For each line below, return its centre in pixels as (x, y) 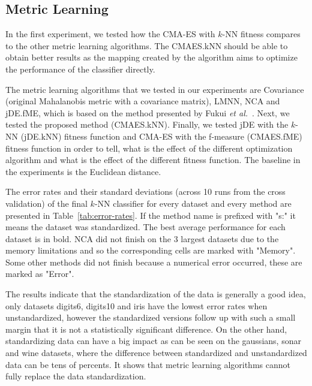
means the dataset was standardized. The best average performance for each (145, 227)
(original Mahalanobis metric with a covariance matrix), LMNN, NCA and (143, 101)
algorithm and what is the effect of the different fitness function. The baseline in (153, 160)
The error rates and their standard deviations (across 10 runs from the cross (145, 192)
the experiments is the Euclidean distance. (83, 171)
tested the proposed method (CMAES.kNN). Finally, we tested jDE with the (147, 124)
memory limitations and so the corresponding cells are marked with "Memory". (151, 250)
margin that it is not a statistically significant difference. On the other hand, (146, 329)
